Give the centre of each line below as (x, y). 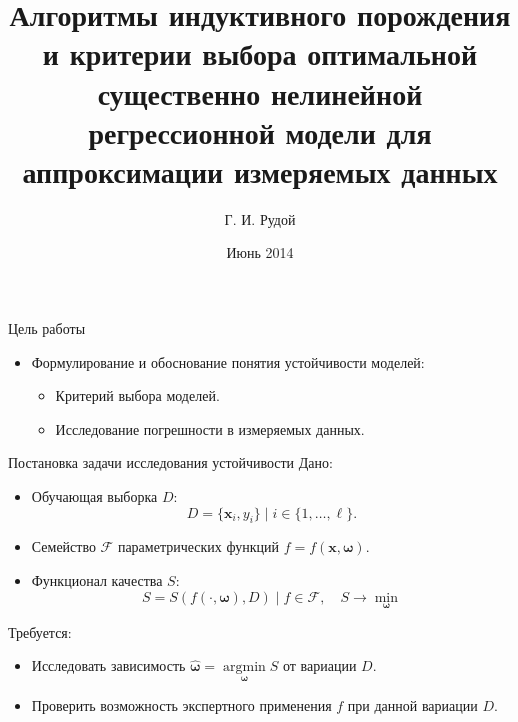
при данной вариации (412, 704)
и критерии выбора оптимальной (260, 53)
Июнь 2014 (260, 252)
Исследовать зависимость (108, 665)
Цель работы (47, 328)
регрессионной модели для (260, 131)
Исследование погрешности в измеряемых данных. (210, 428)
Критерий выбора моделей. (137, 395)
